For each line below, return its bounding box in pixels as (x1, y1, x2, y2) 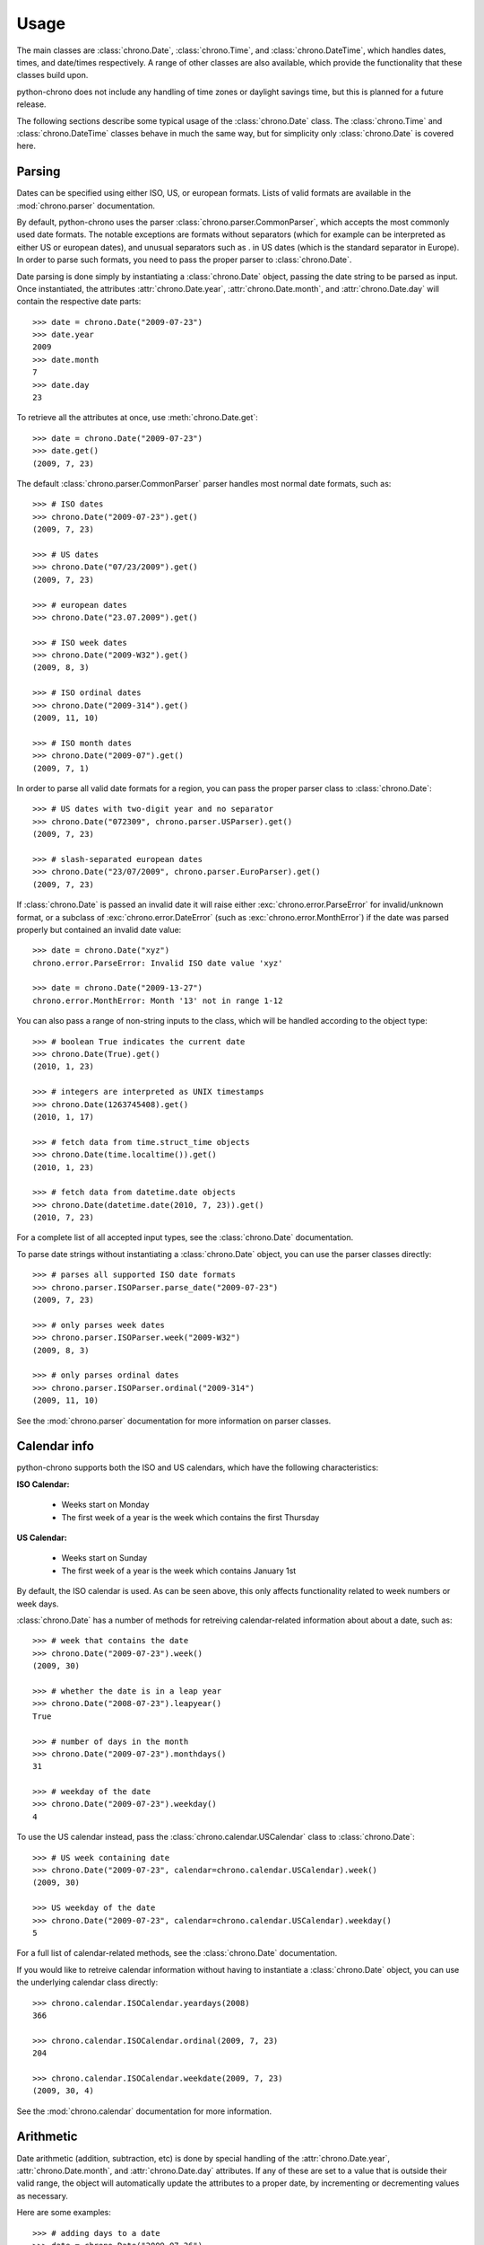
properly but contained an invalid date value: (16, 924, 182, 935)
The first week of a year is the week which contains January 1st (61, 1565, 297, 1576)
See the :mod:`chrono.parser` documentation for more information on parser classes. (16, 1415, 332, 1426)
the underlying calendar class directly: (16, 1976, 159, 1988)
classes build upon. (16, 70, 89, 81)
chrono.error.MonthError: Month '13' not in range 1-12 (32, 995, 283, 1006)
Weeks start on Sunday (61, 1553, 148, 1563)
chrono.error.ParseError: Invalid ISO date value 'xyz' (32, 957, 283, 968)
